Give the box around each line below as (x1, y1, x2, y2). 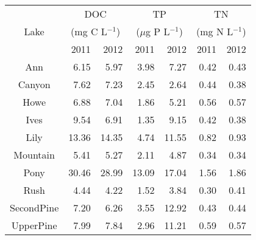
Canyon (18, 77, 51, 91)
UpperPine (11, 218, 57, 232)
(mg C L (71, 24, 107, 38)
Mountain (13, 148, 55, 162)
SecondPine (10, 201, 59, 214)
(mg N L (196, 24, 233, 38)
